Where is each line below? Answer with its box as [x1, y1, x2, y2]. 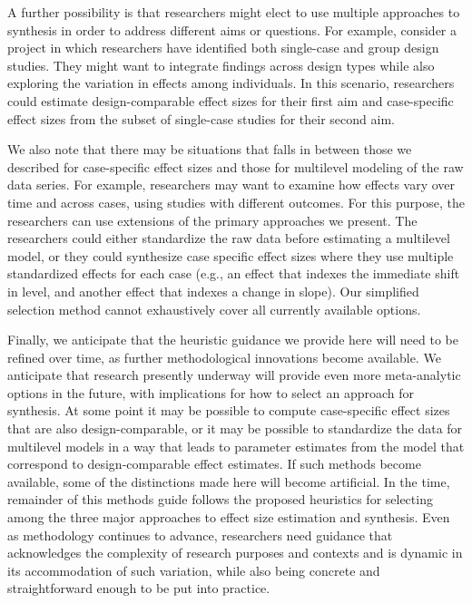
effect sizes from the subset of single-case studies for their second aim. [7, 109, 395, 128]
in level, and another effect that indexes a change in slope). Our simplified [7, 281, 419, 300]
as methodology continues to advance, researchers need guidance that [7, 525, 393, 544]
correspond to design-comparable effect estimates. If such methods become [7, 454, 421, 473]
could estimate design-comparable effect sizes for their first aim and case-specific [7, 91, 454, 110]
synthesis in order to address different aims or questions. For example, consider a [7, 20, 457, 39]
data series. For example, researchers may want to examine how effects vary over [7, 175, 456, 194]
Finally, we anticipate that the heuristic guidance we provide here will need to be [7, 330, 458, 349]
